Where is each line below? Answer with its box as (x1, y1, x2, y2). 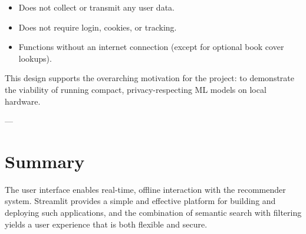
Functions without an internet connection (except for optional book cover (18, 41, 284, 53)
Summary (5, 149, 85, 173)
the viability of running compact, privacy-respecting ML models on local (5, 83, 266, 95)
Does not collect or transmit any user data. (18, 1, 175, 13)
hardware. (5, 95, 41, 107)
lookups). (18, 52, 52, 64)
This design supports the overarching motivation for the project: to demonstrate (5, 72, 295, 84)
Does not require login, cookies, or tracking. (18, 21, 177, 33)
